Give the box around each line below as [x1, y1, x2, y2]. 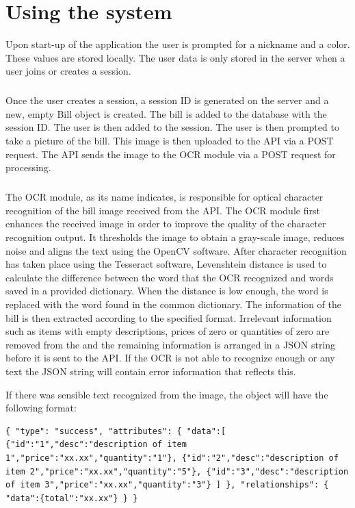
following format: [5, 401, 77, 415]
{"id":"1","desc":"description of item [5, 440, 187, 450]
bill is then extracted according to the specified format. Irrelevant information [5, 310, 332, 325]
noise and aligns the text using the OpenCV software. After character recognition [5, 243, 347, 257]
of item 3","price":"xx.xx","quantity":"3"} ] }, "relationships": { [5, 480, 329, 490]
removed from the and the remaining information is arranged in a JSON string [5, 337, 336, 351]
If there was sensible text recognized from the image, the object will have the [5, 387, 328, 401]
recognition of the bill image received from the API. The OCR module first [5, 203, 320, 217]
